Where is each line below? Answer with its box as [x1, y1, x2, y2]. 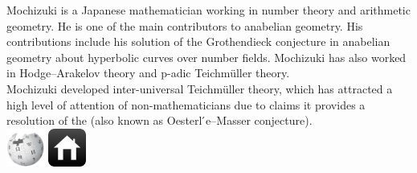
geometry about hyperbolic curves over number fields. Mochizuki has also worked [6, 48, 407, 65]
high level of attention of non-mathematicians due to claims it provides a [6, 96, 366, 113]
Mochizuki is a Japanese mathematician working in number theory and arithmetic [6, 2, 411, 18]
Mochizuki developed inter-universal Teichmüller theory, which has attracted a [6, 80, 393, 97]
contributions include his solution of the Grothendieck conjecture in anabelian [6, 33, 390, 50]
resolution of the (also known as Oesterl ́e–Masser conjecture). [6, 112, 313, 129]
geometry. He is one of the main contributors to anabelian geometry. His [6, 17, 363, 34]
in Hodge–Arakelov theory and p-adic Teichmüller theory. [6, 64, 290, 81]
